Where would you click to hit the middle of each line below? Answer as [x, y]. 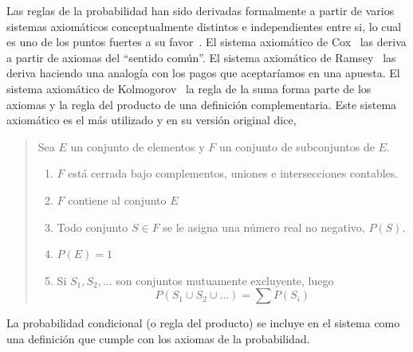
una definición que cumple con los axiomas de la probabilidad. [158, 338]
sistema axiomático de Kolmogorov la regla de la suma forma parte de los [189, 88]
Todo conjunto [92, 227]
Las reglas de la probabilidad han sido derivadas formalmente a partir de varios [201, 10]
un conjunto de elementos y [138, 146]
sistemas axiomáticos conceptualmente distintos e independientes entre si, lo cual [204, 26]
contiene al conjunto [117, 199]
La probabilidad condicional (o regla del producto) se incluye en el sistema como [203, 323]
